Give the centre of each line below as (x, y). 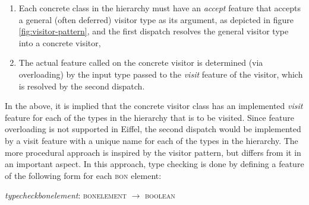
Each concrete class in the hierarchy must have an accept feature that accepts (160, 8)
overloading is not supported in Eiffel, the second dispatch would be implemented (153, 129)
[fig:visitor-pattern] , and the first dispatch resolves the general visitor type (154, 31)
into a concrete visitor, (60, 42)
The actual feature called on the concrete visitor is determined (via (141, 63)
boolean (160, 195)
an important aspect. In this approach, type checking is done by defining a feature (154, 164)
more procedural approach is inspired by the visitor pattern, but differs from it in (153, 152)
